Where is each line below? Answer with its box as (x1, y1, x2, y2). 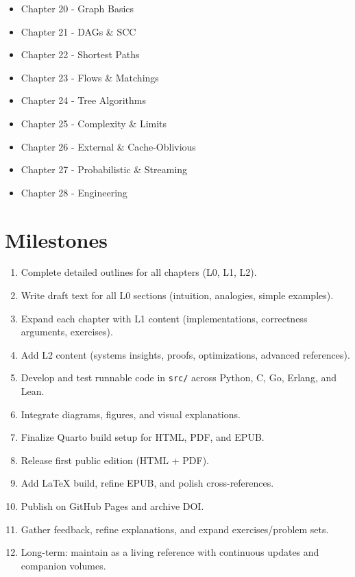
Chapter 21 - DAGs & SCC (21, 24, 136, 38)
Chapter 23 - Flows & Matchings (21, 70, 159, 84)
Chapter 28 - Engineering (21, 185, 127, 199)
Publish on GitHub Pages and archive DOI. (21, 499, 204, 513)
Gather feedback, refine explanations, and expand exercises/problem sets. (21, 522, 329, 536)
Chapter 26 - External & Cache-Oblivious (21, 139, 196, 153)
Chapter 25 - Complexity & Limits (21, 116, 167, 130)
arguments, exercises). (21, 324, 113, 339)
